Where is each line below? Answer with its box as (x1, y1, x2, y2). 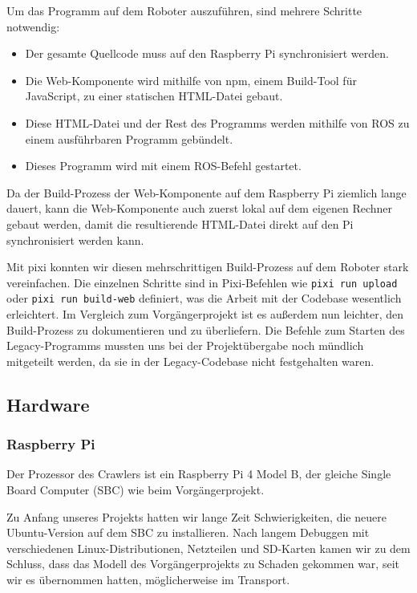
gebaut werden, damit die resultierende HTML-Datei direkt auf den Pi (6, 215, 354, 232)
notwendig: (6, 18, 60, 35)
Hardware (6, 392, 90, 416)
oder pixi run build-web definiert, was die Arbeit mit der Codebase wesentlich (6, 290, 402, 307)
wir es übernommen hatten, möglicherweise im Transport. (6, 571, 290, 587)
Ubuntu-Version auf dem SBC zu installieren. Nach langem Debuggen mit (6, 524, 370, 541)
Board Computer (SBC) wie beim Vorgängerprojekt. (6, 481, 265, 498)
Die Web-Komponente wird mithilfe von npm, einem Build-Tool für (25, 71, 357, 88)
